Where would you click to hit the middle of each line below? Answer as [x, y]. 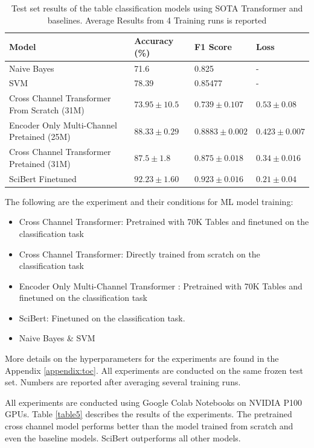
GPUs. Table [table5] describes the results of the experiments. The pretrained [149, 414]
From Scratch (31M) [47, 109]
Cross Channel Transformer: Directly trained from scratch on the [139, 254]
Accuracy [154, 41]
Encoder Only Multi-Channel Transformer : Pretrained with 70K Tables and [161, 286]
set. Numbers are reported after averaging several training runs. [123, 382]
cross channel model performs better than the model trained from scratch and [149, 426]
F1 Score [213, 46]
